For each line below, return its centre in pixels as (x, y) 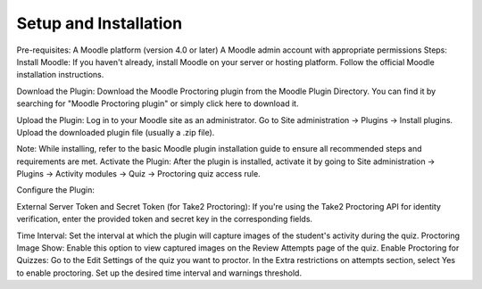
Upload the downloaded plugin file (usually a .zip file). (116, 132)
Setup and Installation (100, 23)
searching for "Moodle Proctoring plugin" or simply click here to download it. (158, 103)
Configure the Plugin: (56, 190)
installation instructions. (60, 75)
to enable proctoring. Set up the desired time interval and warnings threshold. (159, 273)
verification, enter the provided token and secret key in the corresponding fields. (164, 219)
